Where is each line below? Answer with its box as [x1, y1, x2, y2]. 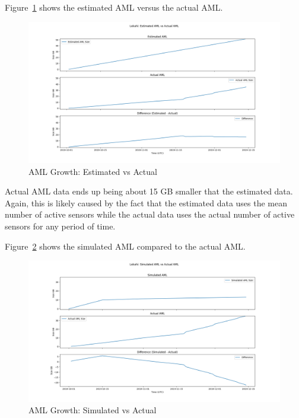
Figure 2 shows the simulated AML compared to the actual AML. [5, 240, 246, 252]
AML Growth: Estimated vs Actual [28, 165, 157, 177]
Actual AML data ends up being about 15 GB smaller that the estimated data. [5, 185, 293, 197]
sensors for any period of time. [5, 220, 116, 232]
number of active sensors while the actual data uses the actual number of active [5, 208, 295, 221]
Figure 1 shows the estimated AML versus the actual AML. [5, 1, 223, 13]
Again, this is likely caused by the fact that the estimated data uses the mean [5, 196, 288, 209]
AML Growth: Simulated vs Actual [28, 404, 157, 416]
